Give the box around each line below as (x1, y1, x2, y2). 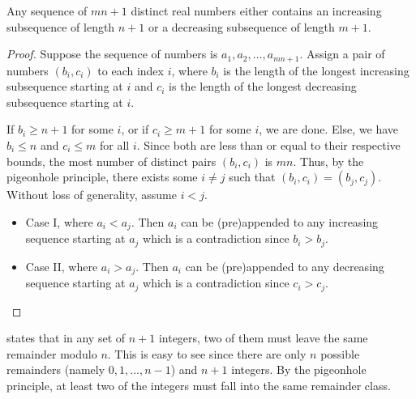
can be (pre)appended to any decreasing (185, 257, 384, 274)
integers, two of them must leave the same (158, 329, 368, 346)
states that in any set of (6, 329, 126, 346)
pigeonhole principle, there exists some (6, 168, 198, 185)
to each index (97, 62, 164, 79)
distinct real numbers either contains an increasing (131, 2, 382, 19)
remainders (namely (6, 361, 105, 378)
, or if (121, 121, 149, 138)
